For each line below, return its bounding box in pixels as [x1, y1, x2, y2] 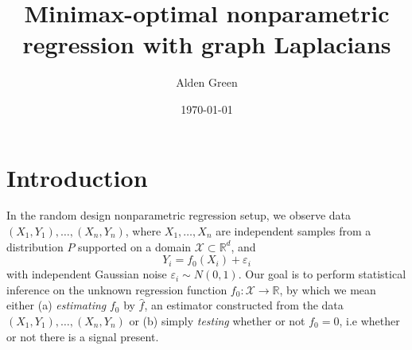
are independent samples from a [216, 223, 371, 239]
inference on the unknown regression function [6, 281, 227, 297]
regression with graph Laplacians [22, 28, 391, 60]
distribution [6, 238, 64, 255]
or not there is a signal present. [6, 328, 159, 344]
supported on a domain [78, 238, 192, 255]
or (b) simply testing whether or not [129, 313, 305, 329]
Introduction [6, 161, 148, 193]
